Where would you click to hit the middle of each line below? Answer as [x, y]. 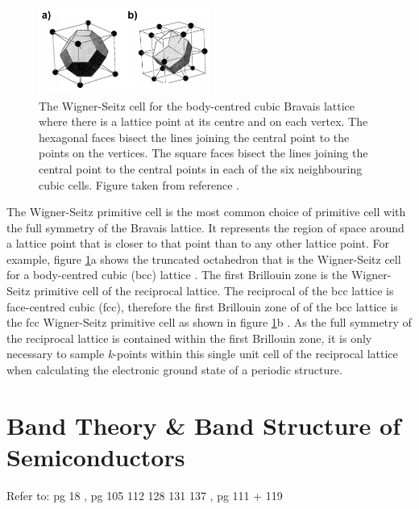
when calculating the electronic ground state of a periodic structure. [174, 370]
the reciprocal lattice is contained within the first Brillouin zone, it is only [189, 338]
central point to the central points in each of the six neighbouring [201, 168]
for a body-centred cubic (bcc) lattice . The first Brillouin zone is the [177, 275]
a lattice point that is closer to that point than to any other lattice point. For [198, 243]
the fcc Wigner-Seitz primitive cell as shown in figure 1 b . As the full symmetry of [209, 322]
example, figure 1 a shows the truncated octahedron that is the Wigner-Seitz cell [204, 259]
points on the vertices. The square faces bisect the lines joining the [203, 153]
